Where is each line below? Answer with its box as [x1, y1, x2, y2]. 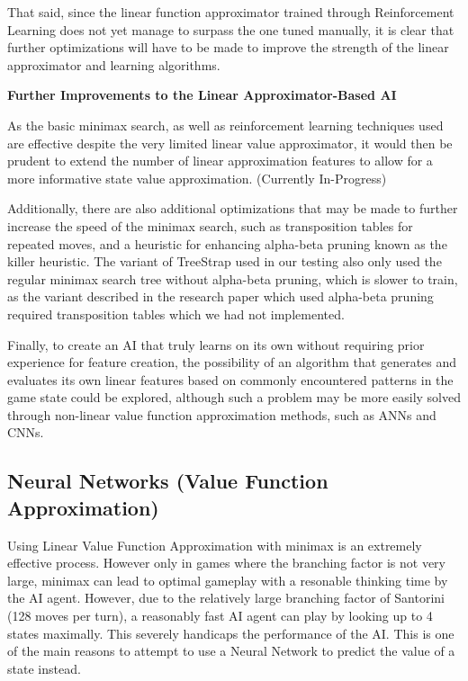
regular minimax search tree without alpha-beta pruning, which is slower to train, [7, 269, 458, 288]
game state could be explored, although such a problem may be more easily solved [7, 388, 461, 407]
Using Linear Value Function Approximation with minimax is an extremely [7, 535, 422, 554]
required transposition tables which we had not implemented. [7, 304, 345, 323]
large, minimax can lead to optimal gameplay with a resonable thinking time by [7, 570, 448, 589]
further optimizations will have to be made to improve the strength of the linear [7, 38, 449, 57]
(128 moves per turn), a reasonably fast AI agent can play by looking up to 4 [7, 606, 433, 625]
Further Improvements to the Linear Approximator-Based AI [7, 85, 397, 104]
